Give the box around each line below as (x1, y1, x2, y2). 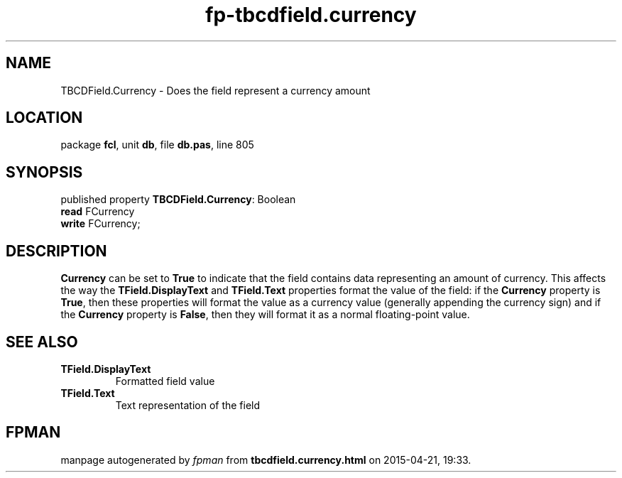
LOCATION (6, 109, 83, 127)
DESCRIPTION (6, 241, 107, 260)
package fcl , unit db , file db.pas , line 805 (60, 138, 254, 151)
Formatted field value (115, 374, 215, 387)
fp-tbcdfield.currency (205, 3, 417, 27)
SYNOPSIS (6, 163, 83, 181)
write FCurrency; (60, 217, 141, 230)
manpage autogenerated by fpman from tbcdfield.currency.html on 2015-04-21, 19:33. (60, 453, 471, 466)
